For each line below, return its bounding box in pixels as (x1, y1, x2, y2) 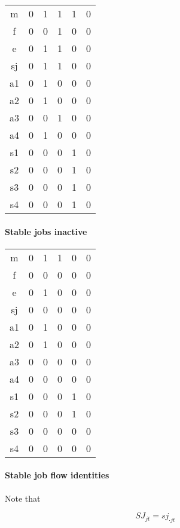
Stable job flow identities (5, 469, 109, 481)
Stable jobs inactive (5, 225, 87, 237)
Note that (5, 492, 41, 504)
